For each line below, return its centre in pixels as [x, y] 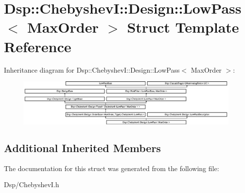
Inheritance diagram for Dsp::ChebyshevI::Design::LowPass [92, 69]
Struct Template [183, 27]
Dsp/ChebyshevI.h [32, 184]
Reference [38, 46]
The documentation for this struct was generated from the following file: [112, 168]
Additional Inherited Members [82, 147]
